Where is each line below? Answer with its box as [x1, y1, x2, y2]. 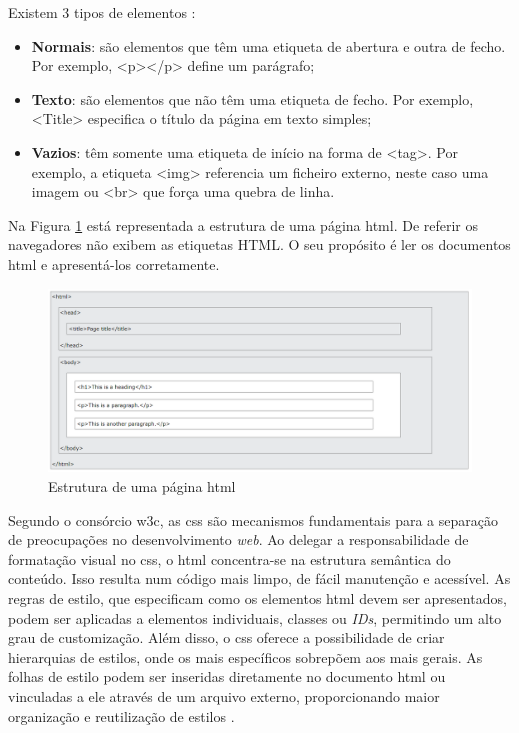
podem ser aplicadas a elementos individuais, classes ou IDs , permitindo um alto [8, 607, 502, 628]
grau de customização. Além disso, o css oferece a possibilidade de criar [8, 627, 445, 648]
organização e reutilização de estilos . [8, 705, 235, 726]
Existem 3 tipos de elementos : [8, 2, 196, 22]
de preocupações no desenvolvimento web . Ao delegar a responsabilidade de [8, 529, 469, 550]
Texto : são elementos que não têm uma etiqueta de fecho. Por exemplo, [31, 88, 474, 109]
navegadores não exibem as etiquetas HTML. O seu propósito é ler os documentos [8, 234, 511, 255]
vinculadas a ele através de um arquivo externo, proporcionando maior [8, 685, 440, 706]
